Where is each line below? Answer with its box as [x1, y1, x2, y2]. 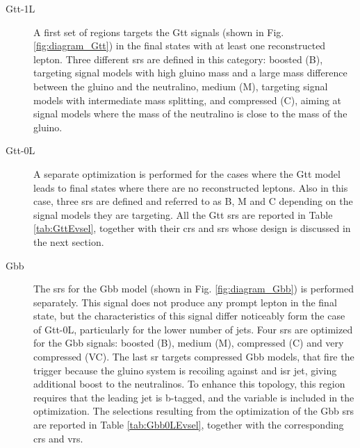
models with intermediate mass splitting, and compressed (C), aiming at [33, 92, 342, 107]
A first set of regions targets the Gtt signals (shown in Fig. [33, 24, 284, 39]
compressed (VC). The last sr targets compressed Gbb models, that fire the [33, 349, 354, 364]
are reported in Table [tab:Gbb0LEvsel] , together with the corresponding [33, 417, 344, 432]
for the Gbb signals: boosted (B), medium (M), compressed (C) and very [33, 335, 344, 350]
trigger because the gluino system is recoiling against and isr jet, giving [33, 363, 337, 377]
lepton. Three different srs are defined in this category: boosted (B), [33, 51, 323, 66]
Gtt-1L [6, 1, 35, 15]
